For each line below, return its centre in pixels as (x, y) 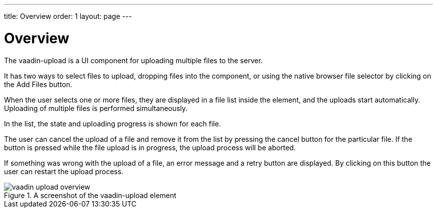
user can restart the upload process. (64, 171)
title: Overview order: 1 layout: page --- (68, 16)
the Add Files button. (38, 84)
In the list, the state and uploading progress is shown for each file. (112, 123)
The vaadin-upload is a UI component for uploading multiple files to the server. (133, 60)
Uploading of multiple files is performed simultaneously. (96, 108)
